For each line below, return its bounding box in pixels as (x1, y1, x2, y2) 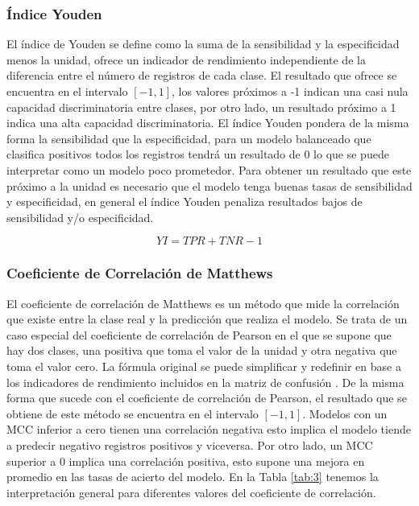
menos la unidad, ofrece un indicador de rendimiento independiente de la (6, 51, 366, 68)
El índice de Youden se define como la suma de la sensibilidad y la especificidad (6, 35, 400, 52)
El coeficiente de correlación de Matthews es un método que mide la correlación (6, 294, 400, 311)
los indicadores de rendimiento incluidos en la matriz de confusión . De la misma (6, 373, 404, 390)
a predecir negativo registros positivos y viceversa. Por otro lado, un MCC (6, 436, 373, 453)
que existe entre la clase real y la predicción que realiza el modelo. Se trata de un (6, 311, 408, 327)
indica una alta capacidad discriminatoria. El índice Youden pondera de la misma (6, 114, 409, 131)
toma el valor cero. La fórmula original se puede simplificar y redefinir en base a (6, 357, 401, 374)
